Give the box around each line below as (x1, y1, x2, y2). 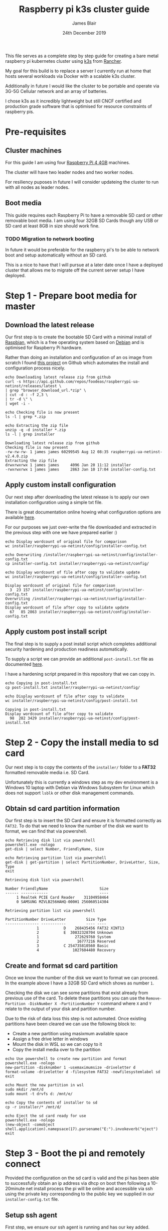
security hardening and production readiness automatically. (5, 646, 128, 652)
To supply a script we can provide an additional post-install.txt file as (5, 656, 154, 662)
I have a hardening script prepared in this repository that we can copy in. (5, 671, 155, 677)
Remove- (146, 996, 162, 1001)
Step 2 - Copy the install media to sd (5, 736, 159, 748)
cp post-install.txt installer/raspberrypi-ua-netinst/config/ (5, 685, 140, 690)
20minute (5, 1186, 25, 1192)
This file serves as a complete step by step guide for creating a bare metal (5, 53, 159, 59)
